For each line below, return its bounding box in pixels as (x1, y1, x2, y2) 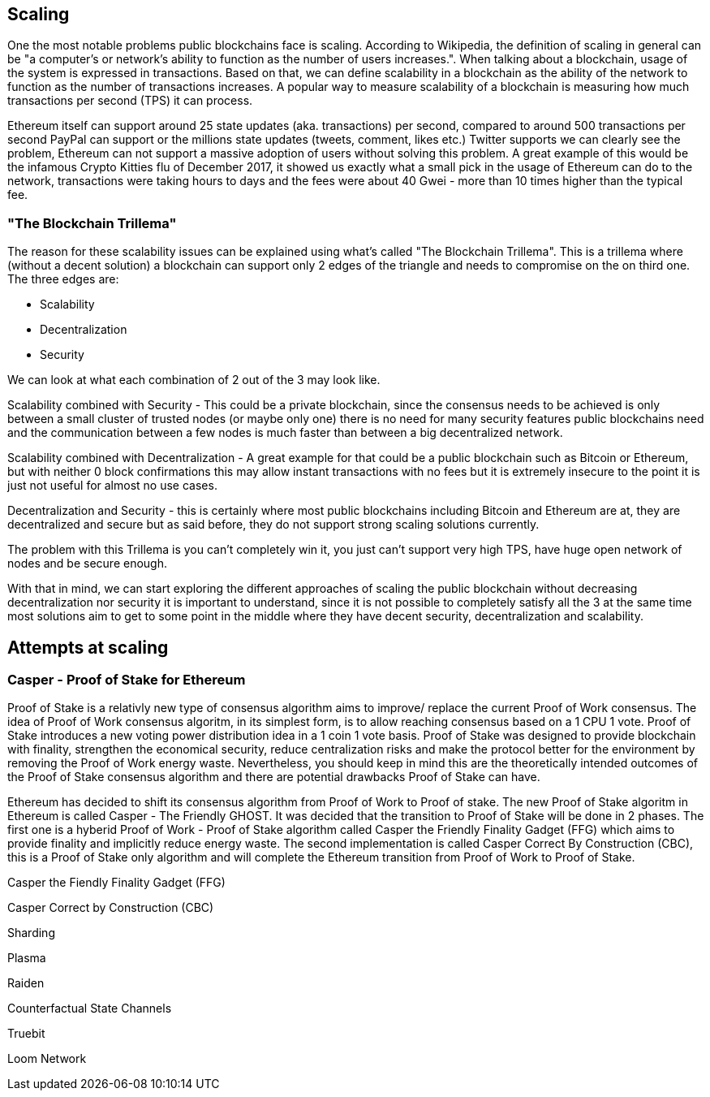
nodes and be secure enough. (7, 556, 168, 571)
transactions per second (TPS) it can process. (7, 93, 253, 108)
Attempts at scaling (7, 637, 169, 658)
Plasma (7, 951, 46, 965)
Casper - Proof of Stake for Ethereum (7, 672, 246, 689)
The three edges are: (7, 272, 119, 287)
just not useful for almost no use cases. (7, 478, 217, 493)
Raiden (7, 976, 45, 991)
